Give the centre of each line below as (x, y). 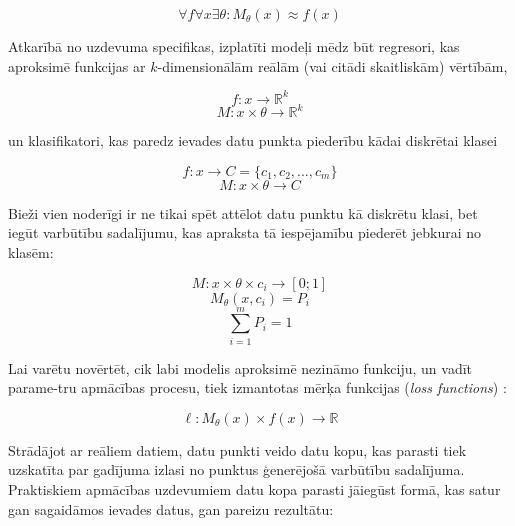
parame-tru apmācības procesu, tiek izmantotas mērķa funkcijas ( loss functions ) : (257, 387)
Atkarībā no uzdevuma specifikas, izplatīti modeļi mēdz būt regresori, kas (234, 46)
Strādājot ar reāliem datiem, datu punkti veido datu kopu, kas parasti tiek (237, 449)
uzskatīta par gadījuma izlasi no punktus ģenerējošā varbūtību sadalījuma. (236, 469)
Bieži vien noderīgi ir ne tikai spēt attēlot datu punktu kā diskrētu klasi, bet (243, 212)
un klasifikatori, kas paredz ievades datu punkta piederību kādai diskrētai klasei (253, 140)
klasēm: (31, 251)
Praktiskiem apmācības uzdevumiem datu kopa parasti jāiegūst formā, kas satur (254, 489)
